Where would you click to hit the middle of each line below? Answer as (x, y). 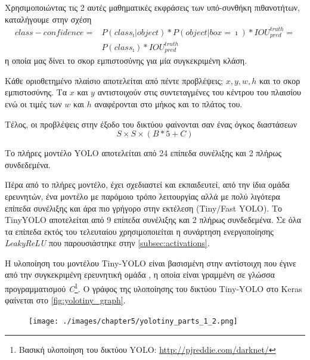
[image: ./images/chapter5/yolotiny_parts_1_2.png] (133, 321)
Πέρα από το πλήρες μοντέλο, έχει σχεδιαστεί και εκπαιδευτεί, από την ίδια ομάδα (147, 184)
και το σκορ (280, 80)
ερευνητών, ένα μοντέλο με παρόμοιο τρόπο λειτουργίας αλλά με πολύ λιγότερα (142, 196)
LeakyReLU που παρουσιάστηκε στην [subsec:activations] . (107, 243)
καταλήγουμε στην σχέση (48, 19)
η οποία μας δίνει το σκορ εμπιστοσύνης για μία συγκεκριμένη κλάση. (126, 60)
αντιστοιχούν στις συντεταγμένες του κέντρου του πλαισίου (199, 92)
